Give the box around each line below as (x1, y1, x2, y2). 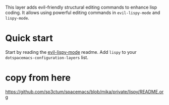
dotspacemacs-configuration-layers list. (5, 54, 88, 60)
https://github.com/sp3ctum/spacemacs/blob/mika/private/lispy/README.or (5, 88, 164, 94)
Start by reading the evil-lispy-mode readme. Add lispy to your (5, 49, 137, 55)
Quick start (5, 33, 53, 44)
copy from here (5, 72, 71, 83)
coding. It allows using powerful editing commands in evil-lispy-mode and (5, 10, 160, 16)
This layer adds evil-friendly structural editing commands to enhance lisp (5, 5, 157, 10)
